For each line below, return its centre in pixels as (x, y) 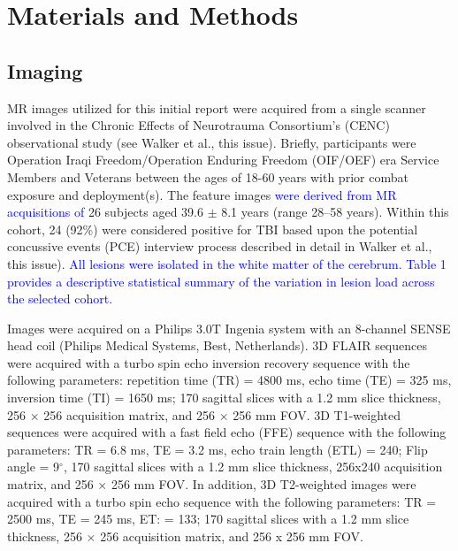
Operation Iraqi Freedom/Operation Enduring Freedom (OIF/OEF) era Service (223, 160)
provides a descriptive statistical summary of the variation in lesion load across (221, 281)
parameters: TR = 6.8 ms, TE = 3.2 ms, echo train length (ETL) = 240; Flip (218, 449)
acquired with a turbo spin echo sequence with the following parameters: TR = (222, 501)
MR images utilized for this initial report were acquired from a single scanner (217, 107)
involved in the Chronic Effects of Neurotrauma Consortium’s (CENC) (198, 125)
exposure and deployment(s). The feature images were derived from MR (202, 194)
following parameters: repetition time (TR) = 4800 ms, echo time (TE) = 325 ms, (229, 380)
